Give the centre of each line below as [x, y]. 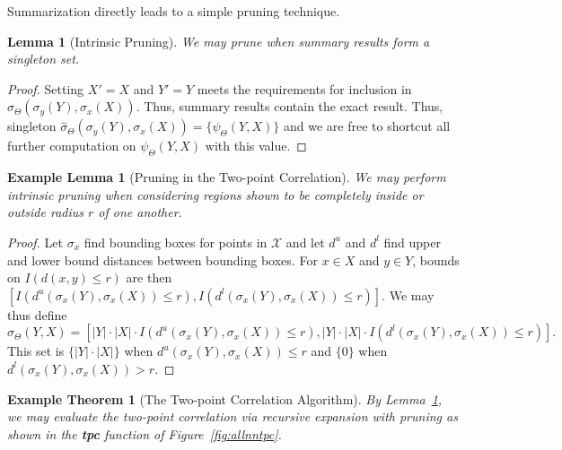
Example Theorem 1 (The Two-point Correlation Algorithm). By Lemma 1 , [225, 398]
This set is [36, 351]
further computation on [72, 146]
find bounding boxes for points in [176, 242]
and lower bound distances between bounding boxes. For [162, 260]
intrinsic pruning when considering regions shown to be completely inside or [215, 194]
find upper [412, 242]
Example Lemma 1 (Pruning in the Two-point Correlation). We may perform [227, 177]
